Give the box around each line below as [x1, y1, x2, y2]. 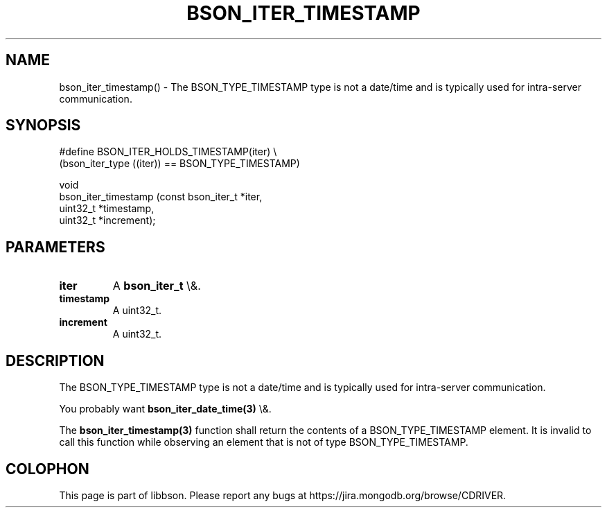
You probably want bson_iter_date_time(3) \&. [59, 403, 272, 415]
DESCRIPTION [6, 351, 105, 369]
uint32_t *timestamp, [59, 202, 155, 215]
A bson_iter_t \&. [112, 279, 201, 293]
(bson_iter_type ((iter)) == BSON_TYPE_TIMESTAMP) [59, 157, 300, 170]
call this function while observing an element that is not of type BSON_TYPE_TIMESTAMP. [59, 436, 468, 449]
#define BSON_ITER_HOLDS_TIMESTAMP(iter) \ [59, 146, 277, 158]
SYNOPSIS [6, 116, 81, 134]
